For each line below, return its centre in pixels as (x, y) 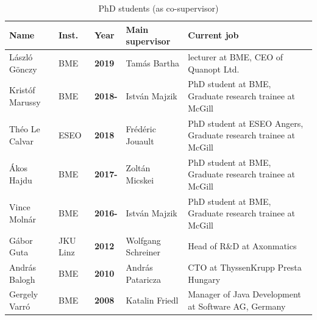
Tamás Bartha (153, 62)
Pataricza (143, 279)
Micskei (140, 180)
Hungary (204, 279)
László (21, 57)
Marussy (25, 101)
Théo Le (25, 129)
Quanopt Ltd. (214, 69)
